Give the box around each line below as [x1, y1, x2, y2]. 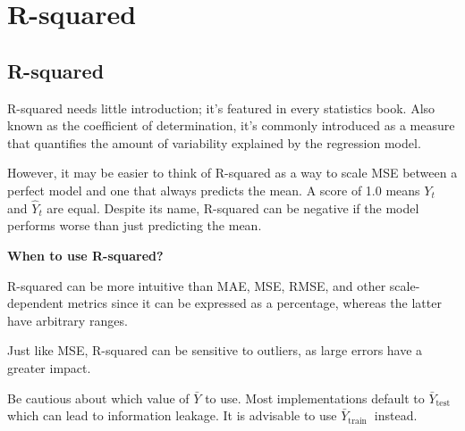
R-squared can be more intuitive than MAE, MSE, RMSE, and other [7, 276, 386, 294]
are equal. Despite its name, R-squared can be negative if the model [46, 198, 419, 217]
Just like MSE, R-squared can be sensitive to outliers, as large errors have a [7, 341, 423, 360]
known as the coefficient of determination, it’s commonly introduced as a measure [7, 116, 455, 135]
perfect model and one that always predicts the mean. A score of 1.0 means [7, 180, 420, 199]
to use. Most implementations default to [205, 388, 425, 407]
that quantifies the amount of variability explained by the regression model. [7, 133, 421, 152]
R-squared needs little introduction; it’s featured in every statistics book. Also [7, 98, 435, 117]
